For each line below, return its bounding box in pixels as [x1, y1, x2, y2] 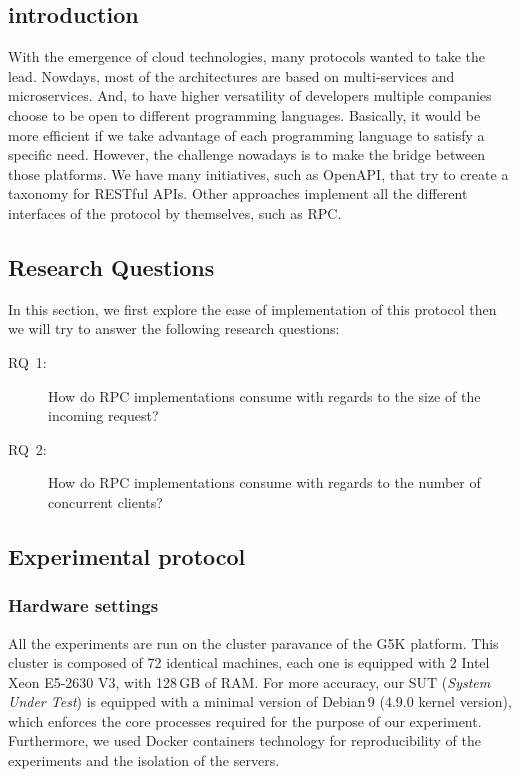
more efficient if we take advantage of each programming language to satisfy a [8, 124, 485, 145]
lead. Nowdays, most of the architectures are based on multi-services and [8, 65, 455, 86]
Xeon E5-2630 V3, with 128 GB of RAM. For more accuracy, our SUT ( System [8, 671, 491, 692]
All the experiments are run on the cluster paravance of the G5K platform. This [8, 632, 499, 653]
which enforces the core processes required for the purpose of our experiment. [8, 710, 482, 731]
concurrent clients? [48, 491, 163, 512]
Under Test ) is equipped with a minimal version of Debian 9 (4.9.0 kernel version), [8, 691, 512, 712]
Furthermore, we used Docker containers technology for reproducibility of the [8, 730, 481, 751]
